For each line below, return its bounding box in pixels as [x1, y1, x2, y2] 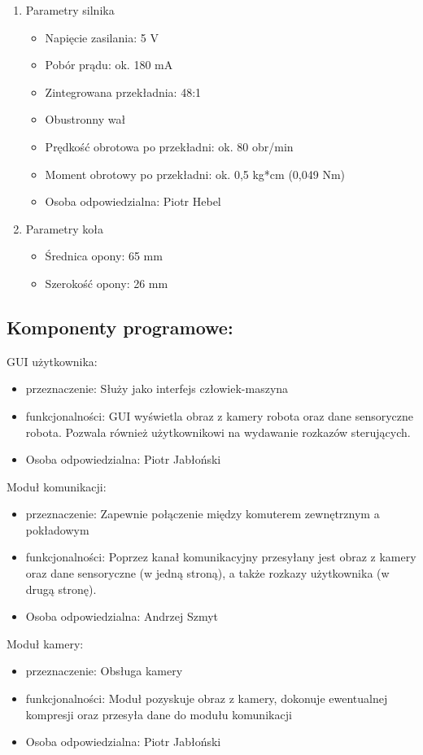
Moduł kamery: [7, 635, 84, 652]
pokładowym [25, 521, 89, 538]
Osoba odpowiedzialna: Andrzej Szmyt [25, 608, 218, 625]
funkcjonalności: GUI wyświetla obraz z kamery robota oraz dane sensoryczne [25, 407, 413, 424]
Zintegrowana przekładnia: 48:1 [45, 83, 202, 100]
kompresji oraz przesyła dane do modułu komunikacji [25, 705, 292, 722]
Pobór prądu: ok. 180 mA [45, 56, 173, 73]
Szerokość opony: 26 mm [45, 274, 168, 291]
